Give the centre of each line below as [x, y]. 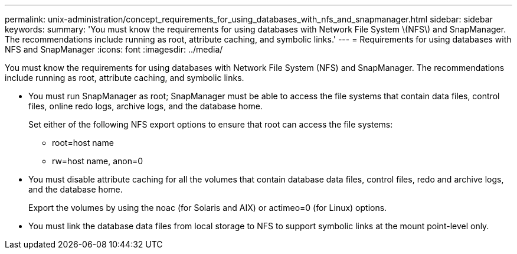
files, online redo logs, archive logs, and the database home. [145, 106]
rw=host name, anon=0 [98, 161]
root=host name [83, 143]
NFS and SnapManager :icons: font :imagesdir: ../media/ [114, 49]
